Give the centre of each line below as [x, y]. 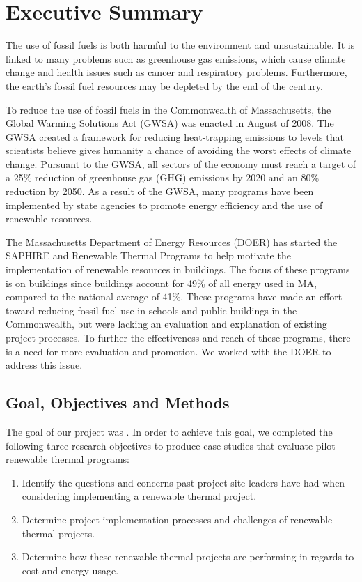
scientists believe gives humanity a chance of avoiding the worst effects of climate [179, 150]
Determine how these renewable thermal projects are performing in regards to [188, 557]
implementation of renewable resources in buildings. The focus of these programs [178, 269]
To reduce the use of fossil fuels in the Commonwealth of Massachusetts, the [168, 109]
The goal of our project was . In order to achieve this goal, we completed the [169, 431]
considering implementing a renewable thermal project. [139, 496]
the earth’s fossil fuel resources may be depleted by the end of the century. [164, 85]
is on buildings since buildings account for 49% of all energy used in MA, [161, 283]
